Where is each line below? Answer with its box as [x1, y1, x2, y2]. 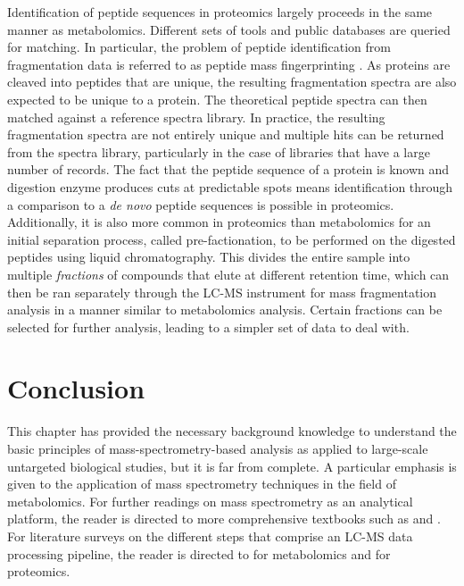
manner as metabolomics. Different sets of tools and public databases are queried [7, 20, 451, 38]
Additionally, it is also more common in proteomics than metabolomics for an [7, 213, 431, 231]
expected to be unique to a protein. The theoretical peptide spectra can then [7, 89, 427, 108]
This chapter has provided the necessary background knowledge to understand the [7, 422, 457, 440]
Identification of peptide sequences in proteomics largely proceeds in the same [7, 3, 433, 21]
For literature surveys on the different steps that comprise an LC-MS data [7, 526, 413, 545]
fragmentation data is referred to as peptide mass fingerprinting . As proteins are [7, 54, 451, 73]
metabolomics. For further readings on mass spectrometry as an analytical [7, 491, 413, 510]
